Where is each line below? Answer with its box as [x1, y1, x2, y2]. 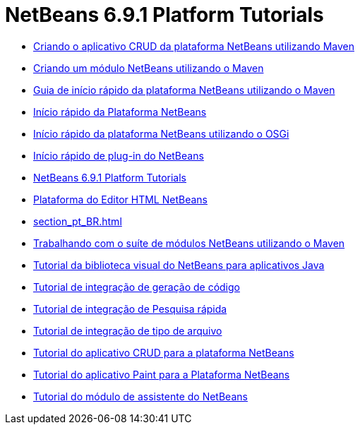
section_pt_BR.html [33, 215, 122, 227]
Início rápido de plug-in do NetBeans [33, 149, 204, 162]
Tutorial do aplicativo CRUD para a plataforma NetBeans [33, 346, 294, 359]
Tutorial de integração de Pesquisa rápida [33, 302, 227, 315]
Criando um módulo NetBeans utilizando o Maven [33, 61, 264, 74]
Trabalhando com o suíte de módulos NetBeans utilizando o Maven [33, 237, 345, 249]
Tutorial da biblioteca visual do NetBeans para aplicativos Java [33, 258, 325, 271]
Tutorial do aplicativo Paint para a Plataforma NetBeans [33, 368, 290, 381]
